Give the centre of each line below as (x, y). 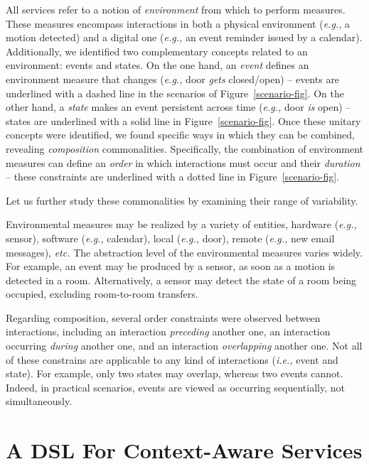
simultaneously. (39, 401)
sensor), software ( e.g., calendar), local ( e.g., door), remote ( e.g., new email (170, 238)
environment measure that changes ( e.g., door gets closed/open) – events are (173, 79)
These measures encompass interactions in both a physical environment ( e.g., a (178, 23)
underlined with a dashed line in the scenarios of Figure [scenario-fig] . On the (175, 93)
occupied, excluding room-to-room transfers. (102, 294)
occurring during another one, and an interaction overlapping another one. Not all (184, 346)
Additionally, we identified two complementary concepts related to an (157, 51)
